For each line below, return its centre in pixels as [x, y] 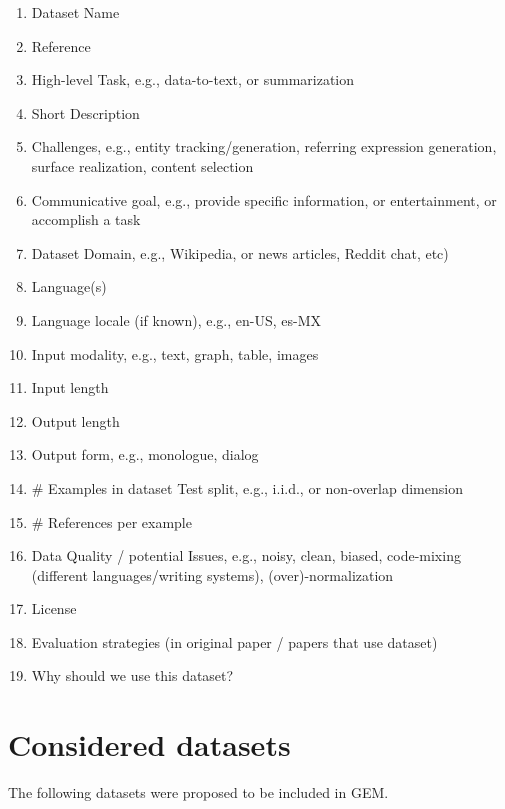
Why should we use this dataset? [132, 675]
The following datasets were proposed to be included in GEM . [198, 792]
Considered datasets [149, 744]
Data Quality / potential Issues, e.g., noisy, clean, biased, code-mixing [246, 555]
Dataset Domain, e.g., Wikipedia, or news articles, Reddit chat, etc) [240, 252]
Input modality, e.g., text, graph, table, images [175, 353]
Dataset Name [75, 12]
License [54, 608]
